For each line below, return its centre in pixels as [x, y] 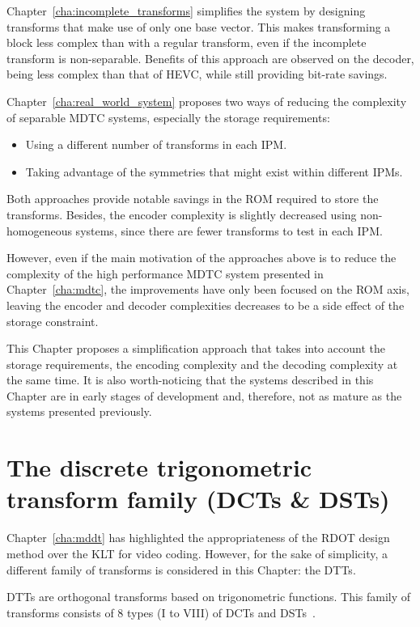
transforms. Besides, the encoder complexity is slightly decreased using [182, 214]
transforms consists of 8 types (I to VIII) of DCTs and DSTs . [161, 612]
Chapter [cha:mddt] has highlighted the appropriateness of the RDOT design [198, 538]
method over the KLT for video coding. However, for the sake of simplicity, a [197, 553]
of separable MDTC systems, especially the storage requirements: [168, 117]
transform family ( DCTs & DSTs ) [198, 499]
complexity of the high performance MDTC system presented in [165, 273]
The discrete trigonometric [159, 467]
